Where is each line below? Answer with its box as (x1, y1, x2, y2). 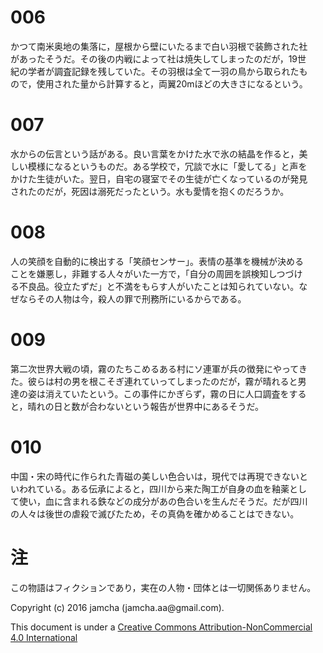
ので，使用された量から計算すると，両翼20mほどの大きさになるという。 (10, 77, 308, 90)
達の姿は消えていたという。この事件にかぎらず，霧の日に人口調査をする (10, 387, 307, 400)
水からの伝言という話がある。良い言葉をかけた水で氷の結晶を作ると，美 (10, 147, 308, 160)
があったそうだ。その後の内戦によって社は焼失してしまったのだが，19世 (10, 52, 307, 65)
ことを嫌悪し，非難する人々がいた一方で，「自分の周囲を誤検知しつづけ (10, 267, 303, 280)
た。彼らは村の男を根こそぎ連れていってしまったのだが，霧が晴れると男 (10, 375, 307, 387)
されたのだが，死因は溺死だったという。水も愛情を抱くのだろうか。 (10, 185, 290, 197)
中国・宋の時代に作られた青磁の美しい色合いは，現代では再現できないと (10, 470, 308, 482)
